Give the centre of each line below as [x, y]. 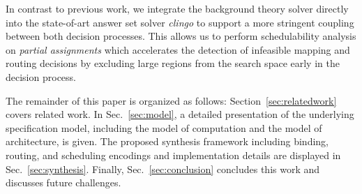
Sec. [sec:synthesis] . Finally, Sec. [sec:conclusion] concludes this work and [163, 169]
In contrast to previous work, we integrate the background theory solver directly [177, 8]
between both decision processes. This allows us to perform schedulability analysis [181, 36]
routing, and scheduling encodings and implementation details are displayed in [173, 155]
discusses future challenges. [63, 182]
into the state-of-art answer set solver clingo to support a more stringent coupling [180, 22]
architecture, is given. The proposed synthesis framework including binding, [167, 141]
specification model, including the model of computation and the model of [164, 127]
